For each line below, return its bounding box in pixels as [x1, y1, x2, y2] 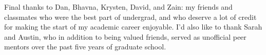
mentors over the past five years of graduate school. [4, 41, 166, 52]
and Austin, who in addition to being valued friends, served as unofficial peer [4, 31, 246, 42]
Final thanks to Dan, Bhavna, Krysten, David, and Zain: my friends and [4, 2, 233, 12]
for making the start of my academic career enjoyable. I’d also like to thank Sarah [4, 21, 262, 32]
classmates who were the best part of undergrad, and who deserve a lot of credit [4, 11, 257, 22]
